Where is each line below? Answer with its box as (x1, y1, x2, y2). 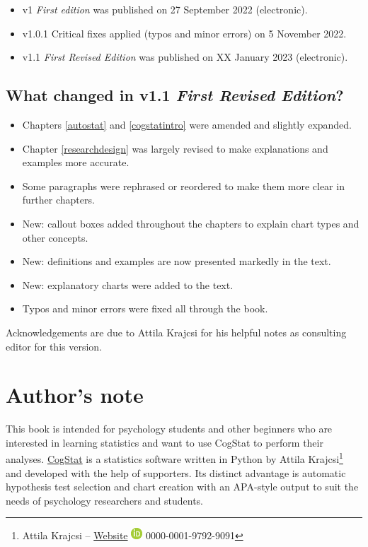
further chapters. (22, 192, 95, 207)
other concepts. (22, 230, 88, 245)
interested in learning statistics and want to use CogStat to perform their (6, 435, 323, 449)
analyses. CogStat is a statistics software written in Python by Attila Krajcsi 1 (6, 449, 343, 466)
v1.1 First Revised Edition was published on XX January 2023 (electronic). (22, 49, 348, 64)
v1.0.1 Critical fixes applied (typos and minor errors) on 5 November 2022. (22, 25, 347, 40)
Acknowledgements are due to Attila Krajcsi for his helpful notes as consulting (6, 324, 347, 339)
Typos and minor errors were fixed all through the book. (22, 301, 268, 316)
